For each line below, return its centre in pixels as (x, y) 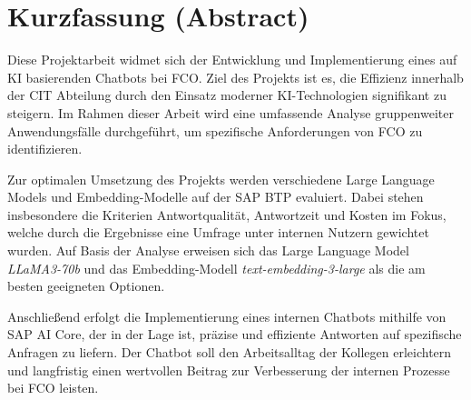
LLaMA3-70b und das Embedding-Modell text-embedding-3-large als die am (216, 268)
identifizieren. (45, 149)
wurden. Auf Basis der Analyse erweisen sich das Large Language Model (208, 250)
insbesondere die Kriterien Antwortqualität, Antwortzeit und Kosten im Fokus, (227, 214)
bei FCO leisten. (53, 388)
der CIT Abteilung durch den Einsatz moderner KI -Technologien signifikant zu (227, 95)
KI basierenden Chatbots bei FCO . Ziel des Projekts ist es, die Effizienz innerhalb (235, 77)
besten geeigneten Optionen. (86, 286)
